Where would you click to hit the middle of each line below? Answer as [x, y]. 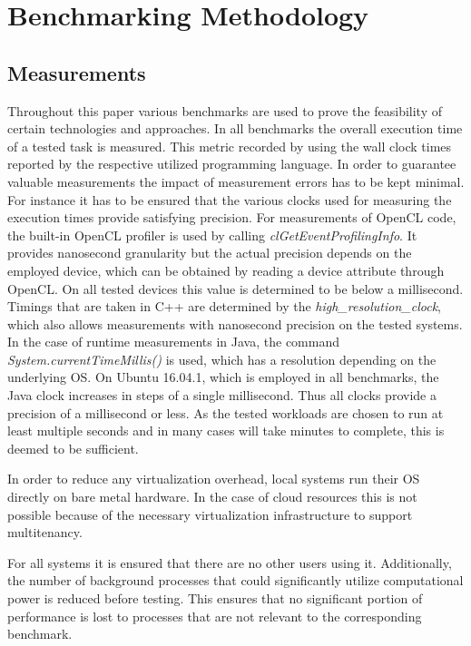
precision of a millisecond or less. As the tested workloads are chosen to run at [226, 412]
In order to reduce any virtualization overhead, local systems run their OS [214, 479]
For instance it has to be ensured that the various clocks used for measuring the [230, 199]
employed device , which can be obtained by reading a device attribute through [226, 270]
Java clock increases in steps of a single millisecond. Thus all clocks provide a [222, 395]
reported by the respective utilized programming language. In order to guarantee [232, 164]
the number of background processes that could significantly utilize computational [235, 580]
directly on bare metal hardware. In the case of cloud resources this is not [212, 497]
